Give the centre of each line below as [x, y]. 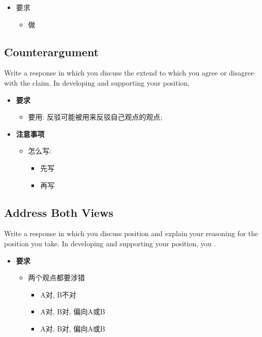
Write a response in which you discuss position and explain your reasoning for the [131, 233]
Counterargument [51, 51]
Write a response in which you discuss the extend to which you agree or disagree [129, 73]
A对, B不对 [58, 294]
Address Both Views [59, 212]
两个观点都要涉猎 [57, 277]
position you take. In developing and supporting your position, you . [110, 243]
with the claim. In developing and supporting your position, [97, 82]
